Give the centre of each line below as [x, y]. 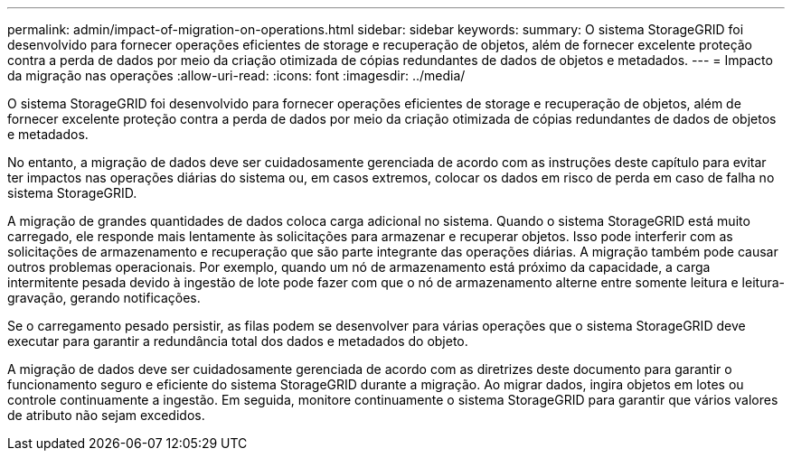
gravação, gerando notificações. [104, 298]
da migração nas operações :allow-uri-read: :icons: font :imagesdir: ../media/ [236, 75]
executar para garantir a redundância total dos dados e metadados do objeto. [238, 341]
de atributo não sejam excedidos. [106, 415]
